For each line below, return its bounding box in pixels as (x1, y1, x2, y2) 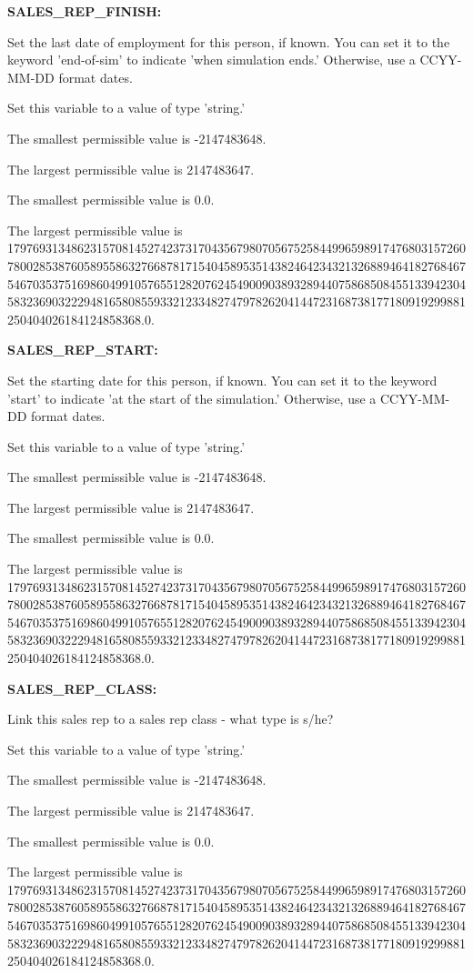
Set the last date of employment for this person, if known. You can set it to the (7, 32, 450, 51)
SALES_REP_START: (7, 340, 158, 359)
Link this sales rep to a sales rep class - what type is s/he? (7, 709, 334, 728)
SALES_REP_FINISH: (7, 2, 162, 20)
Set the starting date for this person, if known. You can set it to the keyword (7, 370, 438, 389)
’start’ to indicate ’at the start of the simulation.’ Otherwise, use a (7, 388, 377, 407)
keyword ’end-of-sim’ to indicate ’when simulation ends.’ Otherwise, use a (7, 50, 416, 69)
